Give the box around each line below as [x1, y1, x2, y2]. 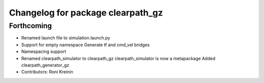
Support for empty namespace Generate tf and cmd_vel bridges [21, 42, 150, 48]
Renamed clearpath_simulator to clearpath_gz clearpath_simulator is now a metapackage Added [21, 55, 216, 61]
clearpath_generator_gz [21, 62, 69, 68]
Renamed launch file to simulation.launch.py [21, 35, 110, 41]
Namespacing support [21, 49, 66, 54]
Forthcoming [9, 21, 52, 30]
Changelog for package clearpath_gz [9, 7, 163, 18]
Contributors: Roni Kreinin [21, 69, 73, 75]
